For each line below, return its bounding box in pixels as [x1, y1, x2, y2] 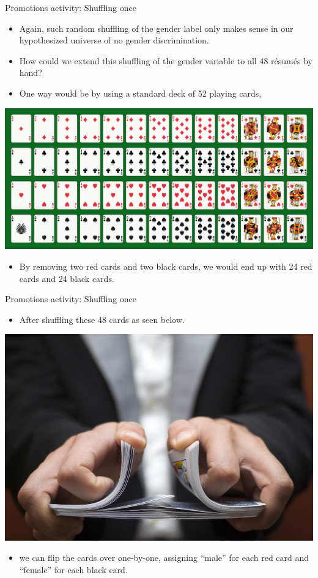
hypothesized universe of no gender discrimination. [19, 34, 209, 46]
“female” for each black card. [19, 563, 128, 576]
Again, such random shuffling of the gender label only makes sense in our [19, 21, 294, 34]
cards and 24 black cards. [19, 272, 114, 284]
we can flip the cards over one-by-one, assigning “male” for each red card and [19, 551, 309, 564]
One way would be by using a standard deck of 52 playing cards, [19, 86, 262, 99]
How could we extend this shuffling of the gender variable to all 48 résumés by [19, 54, 312, 67]
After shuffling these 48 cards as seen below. [19, 313, 185, 325]
